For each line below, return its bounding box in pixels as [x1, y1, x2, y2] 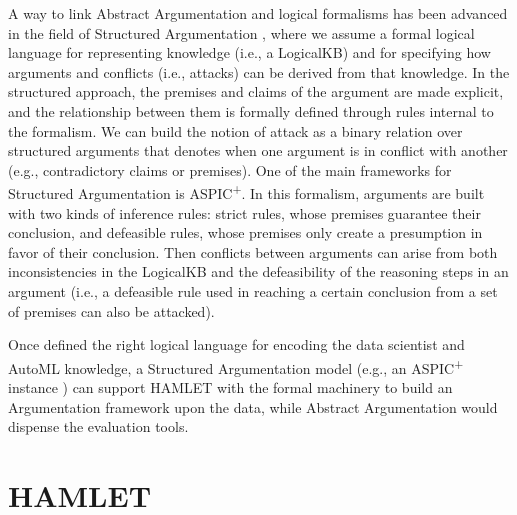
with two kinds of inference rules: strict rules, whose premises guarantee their [8, 202, 481, 223]
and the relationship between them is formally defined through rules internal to [8, 100, 494, 121]
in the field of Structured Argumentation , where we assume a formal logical [8, 22, 475, 43]
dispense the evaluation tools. [8, 416, 189, 437]
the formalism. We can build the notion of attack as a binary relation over [8, 120, 463, 141]
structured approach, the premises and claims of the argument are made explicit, [8, 81, 504, 102]
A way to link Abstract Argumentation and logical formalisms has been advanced [8, 3, 508, 23]
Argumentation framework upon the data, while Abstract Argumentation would [8, 396, 498, 417]
